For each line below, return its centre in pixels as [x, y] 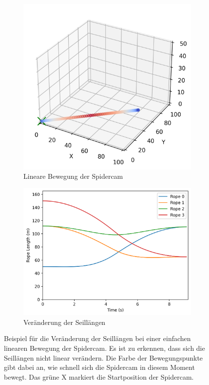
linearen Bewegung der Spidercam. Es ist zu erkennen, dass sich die [104, 348]
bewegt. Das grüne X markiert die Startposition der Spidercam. [99, 376]
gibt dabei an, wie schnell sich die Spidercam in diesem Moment [99, 367]
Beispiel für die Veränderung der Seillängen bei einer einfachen [97, 338]
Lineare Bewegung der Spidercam [73, 176]
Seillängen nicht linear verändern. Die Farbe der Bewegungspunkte [104, 357]
